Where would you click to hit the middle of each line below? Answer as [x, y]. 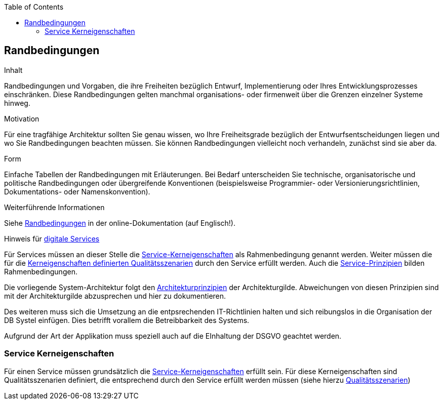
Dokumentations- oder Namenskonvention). [77, 191]
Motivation [22, 118]
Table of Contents [34, 7]
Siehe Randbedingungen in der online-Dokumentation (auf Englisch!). [120, 223]
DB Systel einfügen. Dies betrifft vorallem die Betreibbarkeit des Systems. [127, 320]
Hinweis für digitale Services [52, 238]
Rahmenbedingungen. [41, 271]
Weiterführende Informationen [54, 207]
